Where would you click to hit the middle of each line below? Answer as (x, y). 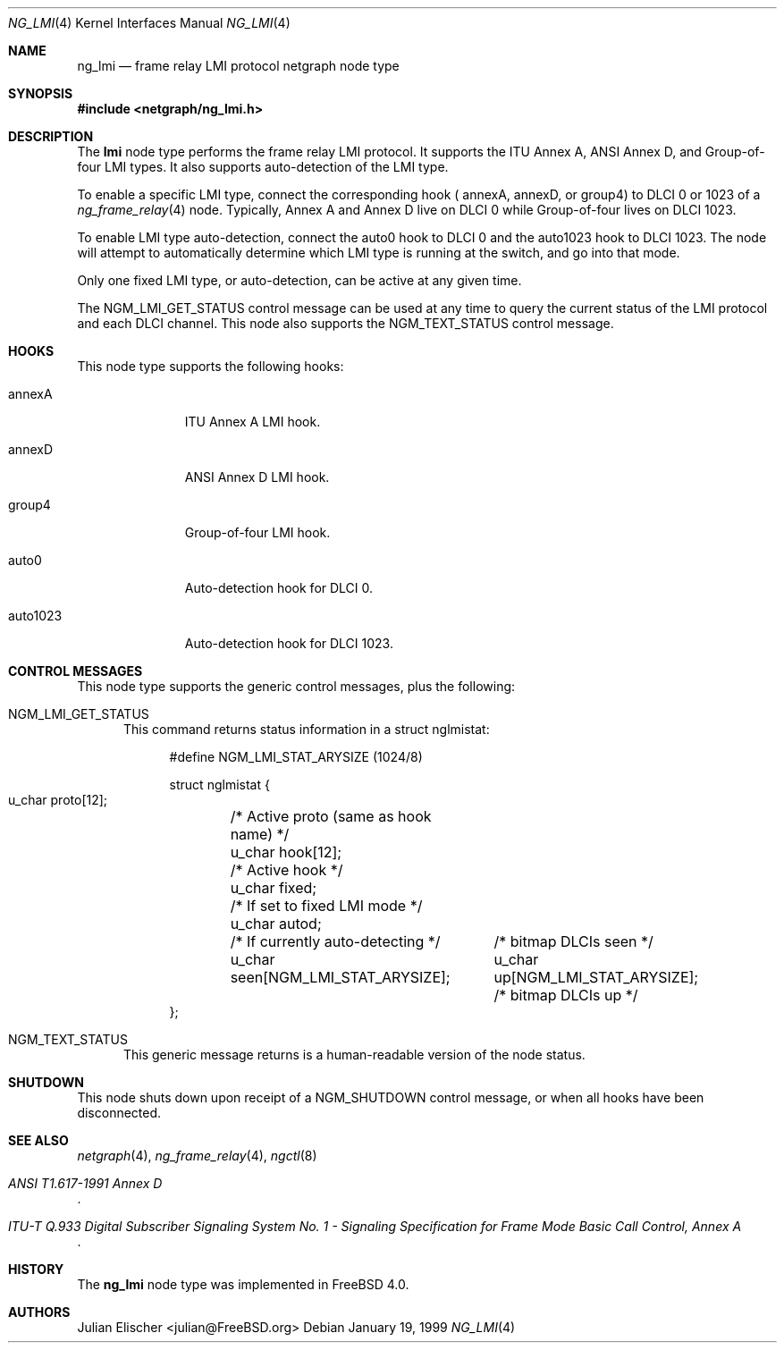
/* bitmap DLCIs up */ (566, 995)
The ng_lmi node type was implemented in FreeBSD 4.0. (243, 1284)
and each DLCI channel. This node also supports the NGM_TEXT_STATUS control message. (346, 323)
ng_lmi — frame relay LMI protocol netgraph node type (238, 66)
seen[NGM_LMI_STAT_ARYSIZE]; (340, 977)
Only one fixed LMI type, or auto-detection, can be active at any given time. (299, 280)
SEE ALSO (38, 1140)
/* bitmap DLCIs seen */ (573, 941)
